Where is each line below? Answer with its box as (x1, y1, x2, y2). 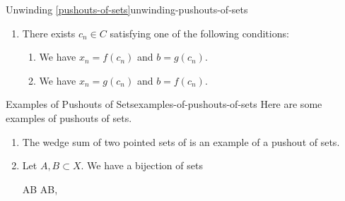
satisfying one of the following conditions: (110, 25, 289, 40)
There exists (22, 25, 76, 40)
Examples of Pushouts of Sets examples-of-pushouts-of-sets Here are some (6, 97, 322, 111)
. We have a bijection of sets (81, 158, 203, 173)
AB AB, (22, 181, 58, 196)
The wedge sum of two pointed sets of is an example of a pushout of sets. (22, 134, 340, 149)
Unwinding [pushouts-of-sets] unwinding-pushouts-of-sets (6, 2, 248, 16)
